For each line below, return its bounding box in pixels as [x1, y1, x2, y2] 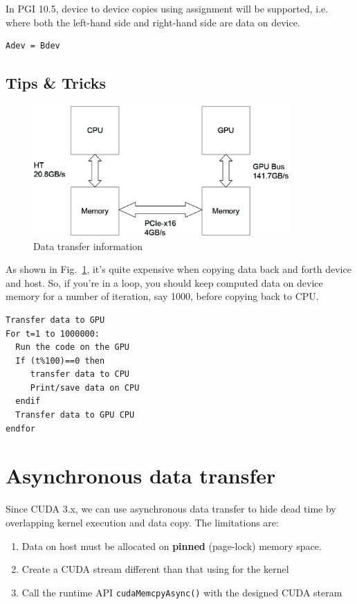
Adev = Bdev [6, 41, 60, 51]
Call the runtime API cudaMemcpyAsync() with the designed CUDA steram [21, 585, 342, 599]
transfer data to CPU [30, 369, 129, 380]
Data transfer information [33, 238, 143, 253]
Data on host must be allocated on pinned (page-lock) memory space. [21, 538, 322, 553]
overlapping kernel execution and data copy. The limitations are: [6, 515, 279, 529]
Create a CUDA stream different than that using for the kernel [21, 562, 289, 576]
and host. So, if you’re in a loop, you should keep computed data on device [6, 275, 323, 290]
